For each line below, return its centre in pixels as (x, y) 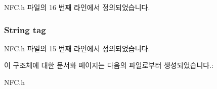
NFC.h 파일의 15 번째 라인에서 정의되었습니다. (77, 48)
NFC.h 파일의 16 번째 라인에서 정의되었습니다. (77, 7)
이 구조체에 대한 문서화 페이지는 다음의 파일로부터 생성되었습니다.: (109, 65)
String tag (25, 29)
